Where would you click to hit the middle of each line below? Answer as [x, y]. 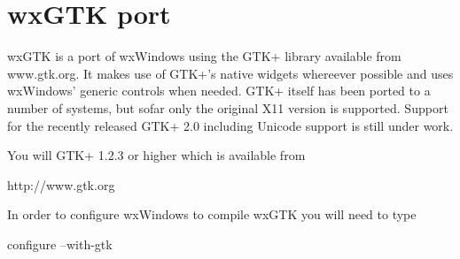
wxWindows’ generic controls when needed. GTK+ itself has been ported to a [219, 91]
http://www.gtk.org [61, 184]
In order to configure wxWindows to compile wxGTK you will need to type [212, 214]
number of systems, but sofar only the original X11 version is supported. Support [228, 107]
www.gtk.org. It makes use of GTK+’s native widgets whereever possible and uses [230, 73]
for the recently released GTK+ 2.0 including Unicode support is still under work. [230, 125]
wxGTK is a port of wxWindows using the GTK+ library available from [204, 56]
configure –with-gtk [60, 244]
